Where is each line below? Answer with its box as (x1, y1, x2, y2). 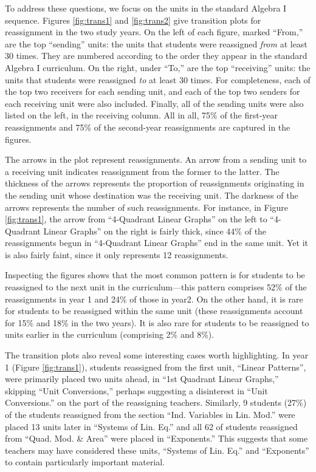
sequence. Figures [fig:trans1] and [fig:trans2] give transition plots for (5, 13, 261, 26)
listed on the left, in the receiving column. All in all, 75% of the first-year (5, 109, 278, 121)
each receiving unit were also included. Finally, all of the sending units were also (5, 97, 304, 109)
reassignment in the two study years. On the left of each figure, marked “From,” (5, 26, 303, 38)
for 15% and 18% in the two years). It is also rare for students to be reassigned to (5, 316, 309, 329)
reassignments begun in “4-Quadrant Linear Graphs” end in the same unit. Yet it (5, 236, 309, 249)
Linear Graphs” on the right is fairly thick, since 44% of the (43, 224, 267, 237)
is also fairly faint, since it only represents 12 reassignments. (5, 248, 228, 261)
